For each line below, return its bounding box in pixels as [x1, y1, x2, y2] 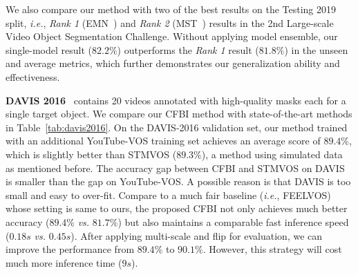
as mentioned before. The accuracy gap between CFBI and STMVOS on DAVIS [6, 160, 345, 175]
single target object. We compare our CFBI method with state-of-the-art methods [6, 106, 352, 121]
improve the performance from [6, 242, 135, 256]
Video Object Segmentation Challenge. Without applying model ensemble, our [6, 29, 338, 44]
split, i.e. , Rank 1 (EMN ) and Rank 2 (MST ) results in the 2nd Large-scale [6, 15, 334, 30]
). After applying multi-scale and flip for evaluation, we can [70, 228, 323, 243]
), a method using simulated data [201, 146, 343, 161]
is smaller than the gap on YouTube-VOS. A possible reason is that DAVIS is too [6, 174, 351, 189]
